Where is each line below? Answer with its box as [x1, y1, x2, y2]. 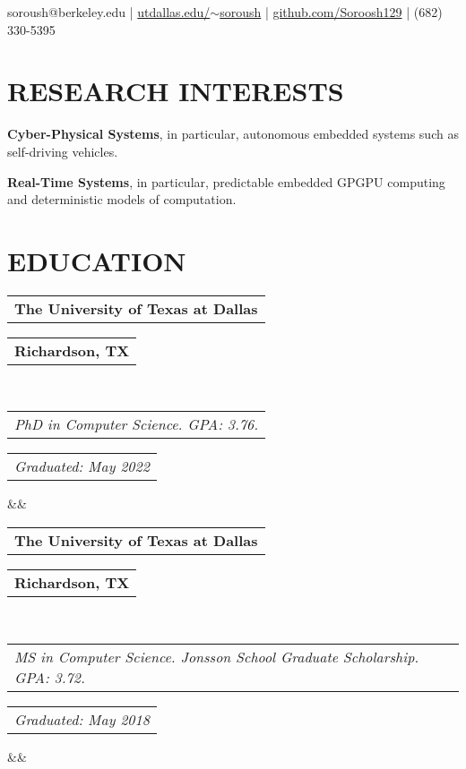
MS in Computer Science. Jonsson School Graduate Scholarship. [14, 645, 419, 667]
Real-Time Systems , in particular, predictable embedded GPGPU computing [7, 172, 445, 191]
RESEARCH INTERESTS [7, 73, 344, 109]
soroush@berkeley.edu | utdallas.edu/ [7, 3, 211, 21]
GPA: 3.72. [14, 666, 85, 688]
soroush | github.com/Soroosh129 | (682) [220, 3, 443, 21]
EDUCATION [7, 242, 186, 278]
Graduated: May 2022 [14, 456, 150, 477]
